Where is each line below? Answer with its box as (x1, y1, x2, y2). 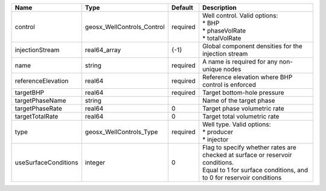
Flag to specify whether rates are (202, 143, 297, 151)
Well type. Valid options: (202, 120, 271, 128)
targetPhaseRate (14, 105, 63, 112)
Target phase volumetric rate (202, 105, 284, 112)
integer (85, 158, 106, 166)
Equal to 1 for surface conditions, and (202, 166, 308, 174)
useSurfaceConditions (14, 158, 78, 166)
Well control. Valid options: (202, 11, 278, 19)
